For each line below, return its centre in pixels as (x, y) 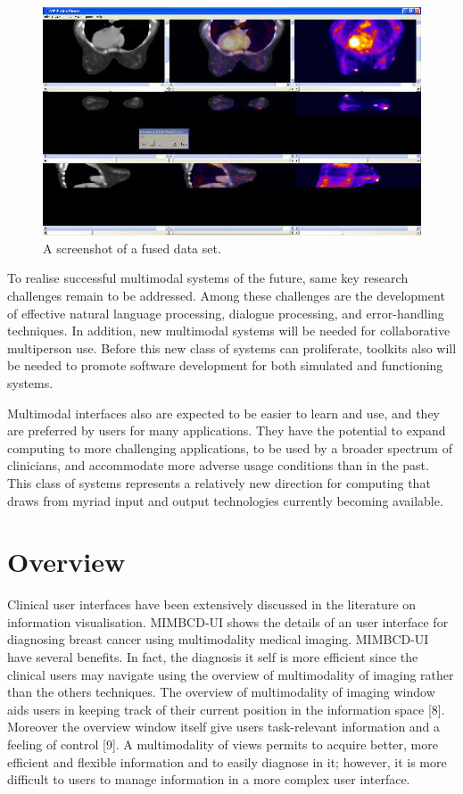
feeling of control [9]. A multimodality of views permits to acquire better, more (223, 744)
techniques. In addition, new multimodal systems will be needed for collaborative (229, 331)
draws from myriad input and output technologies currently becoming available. (225, 500)
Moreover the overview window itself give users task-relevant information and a (224, 727)
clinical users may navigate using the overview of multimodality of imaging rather (231, 674)
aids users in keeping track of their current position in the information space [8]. (226, 709)
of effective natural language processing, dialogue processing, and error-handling (226, 313)
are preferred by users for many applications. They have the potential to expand (227, 430)
